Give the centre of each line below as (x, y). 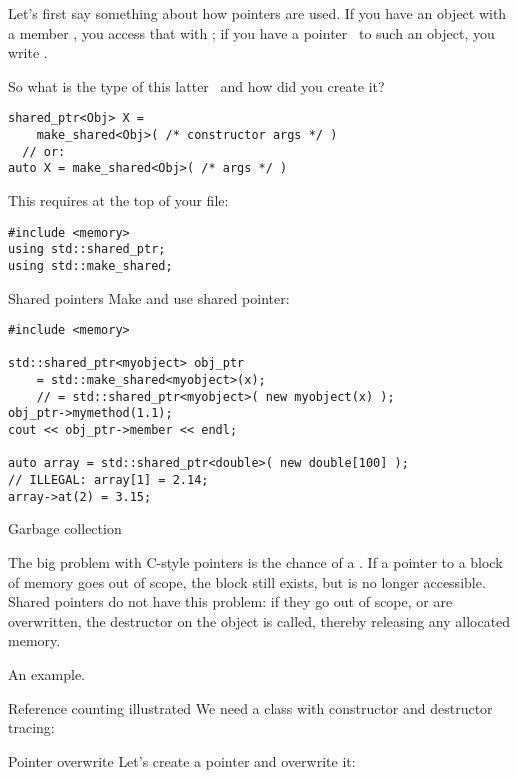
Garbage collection (65, 528)
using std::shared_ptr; (87, 249)
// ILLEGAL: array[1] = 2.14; (108, 480)
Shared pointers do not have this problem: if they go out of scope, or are (230, 601)
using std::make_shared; (90, 265)
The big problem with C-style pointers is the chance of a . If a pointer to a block (255, 561)
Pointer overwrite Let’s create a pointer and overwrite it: (182, 760)
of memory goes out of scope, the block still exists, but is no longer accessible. (247, 581)
